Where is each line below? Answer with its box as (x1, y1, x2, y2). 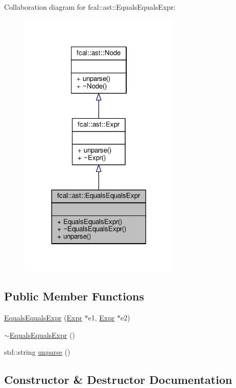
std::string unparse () (4, 347, 70, 357)
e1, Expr (88, 312, 115, 322)
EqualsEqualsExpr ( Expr (4, 312, 82, 322)
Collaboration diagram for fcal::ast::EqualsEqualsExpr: (4, 2, 176, 12)
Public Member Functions (4, 288, 144, 304)
